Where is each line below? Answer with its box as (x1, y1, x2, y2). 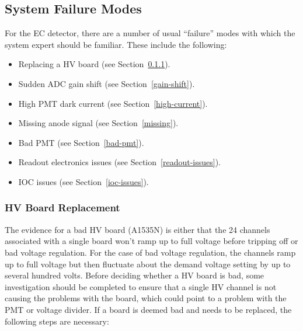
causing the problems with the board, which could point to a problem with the (5, 292, 287, 304)
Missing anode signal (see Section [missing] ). (18, 117, 179, 129)
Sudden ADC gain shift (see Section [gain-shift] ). (18, 77, 195, 89)
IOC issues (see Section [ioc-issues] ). (18, 175, 149, 187)
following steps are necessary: (5, 315, 109, 327)
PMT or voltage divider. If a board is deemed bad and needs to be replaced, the (5, 303, 292, 315)
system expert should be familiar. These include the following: (5, 38, 227, 50)
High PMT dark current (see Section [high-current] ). (18, 97, 208, 109)
